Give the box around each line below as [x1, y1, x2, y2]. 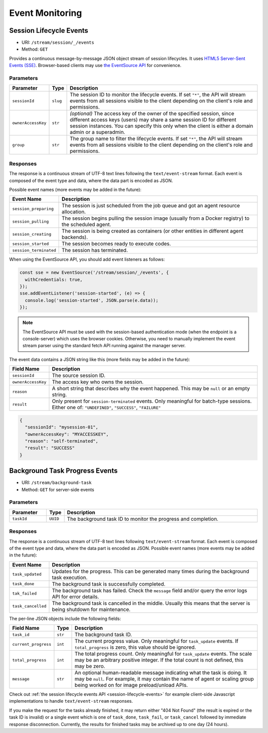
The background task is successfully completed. [52, 580, 166, 587]
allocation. [62, 208, 86, 215]
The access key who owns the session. [52, 378, 144, 385]
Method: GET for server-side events [21, 487, 94, 492]
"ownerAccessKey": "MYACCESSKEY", [25, 431, 109, 437]
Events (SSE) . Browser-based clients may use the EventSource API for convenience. [9, 62, 182, 68]
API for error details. [52, 593, 99, 600]
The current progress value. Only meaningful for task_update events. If [74, 638, 239, 645]
